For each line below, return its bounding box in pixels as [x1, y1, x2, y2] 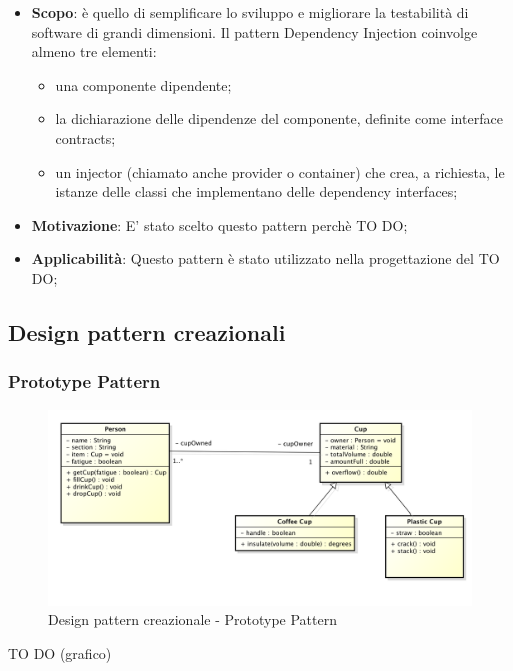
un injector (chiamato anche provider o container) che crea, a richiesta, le [55, 161, 505, 182]
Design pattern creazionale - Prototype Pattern [48, 609, 337, 630]
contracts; [55, 127, 116, 148]
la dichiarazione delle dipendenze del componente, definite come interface [55, 108, 503, 129]
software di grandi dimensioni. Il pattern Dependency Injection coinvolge [31, 21, 478, 42]
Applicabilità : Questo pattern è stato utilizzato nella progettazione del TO [31, 248, 500, 269]
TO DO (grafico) [8, 642, 112, 663]
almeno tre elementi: [31, 41, 157, 62]
